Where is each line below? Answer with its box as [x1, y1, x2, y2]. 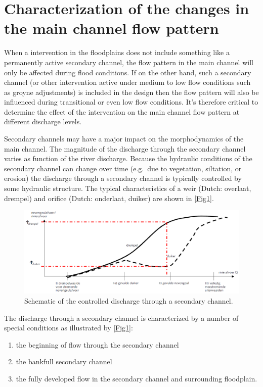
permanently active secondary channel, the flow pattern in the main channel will [4, 57, 253, 67]
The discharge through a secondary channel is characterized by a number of [4, 312, 239, 323]
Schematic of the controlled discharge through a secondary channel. [24, 296, 233, 306]
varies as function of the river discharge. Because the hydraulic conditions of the [4, 153, 252, 164]
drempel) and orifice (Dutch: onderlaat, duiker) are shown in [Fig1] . [4, 192, 214, 203]
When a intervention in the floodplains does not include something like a [4, 47, 230, 58]
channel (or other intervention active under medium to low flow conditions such [4, 77, 251, 87]
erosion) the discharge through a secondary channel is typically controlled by [4, 173, 242, 183]
